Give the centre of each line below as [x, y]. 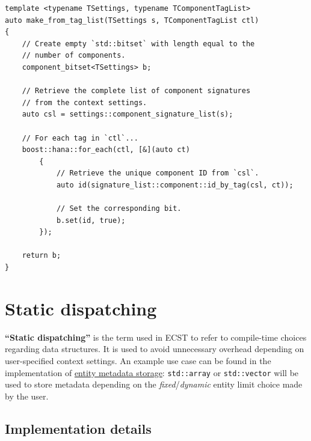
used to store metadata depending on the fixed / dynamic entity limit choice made [154, 384]
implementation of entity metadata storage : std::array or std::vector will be [152, 372]
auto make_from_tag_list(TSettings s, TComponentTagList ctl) [132, 20]
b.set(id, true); [91, 220]
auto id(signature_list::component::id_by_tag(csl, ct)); [175, 185]
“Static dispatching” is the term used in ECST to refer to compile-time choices [156, 337]
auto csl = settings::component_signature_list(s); [128, 114]
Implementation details [78, 428]
